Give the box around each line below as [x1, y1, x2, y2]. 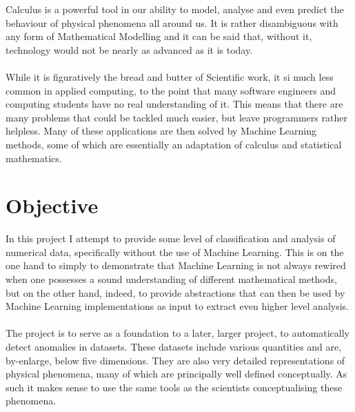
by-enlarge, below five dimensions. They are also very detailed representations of [6, 353, 345, 367]
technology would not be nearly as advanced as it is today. [6, 42, 253, 57]
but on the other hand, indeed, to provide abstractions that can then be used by [6, 285, 345, 300]
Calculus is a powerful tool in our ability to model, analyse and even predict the [6, 2, 344, 16]
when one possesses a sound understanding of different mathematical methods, [6, 272, 337, 286]
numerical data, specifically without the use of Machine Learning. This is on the [6, 244, 344, 259]
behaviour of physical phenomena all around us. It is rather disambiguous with [6, 15, 338, 30]
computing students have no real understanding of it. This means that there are [6, 97, 343, 111]
